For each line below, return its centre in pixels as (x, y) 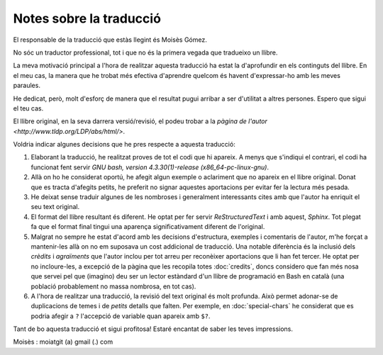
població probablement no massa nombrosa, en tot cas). (113, 286)
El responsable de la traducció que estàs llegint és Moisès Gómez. (110, 40)
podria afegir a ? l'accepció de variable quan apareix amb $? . (121, 316)
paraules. (27, 86)
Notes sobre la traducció (87, 18)
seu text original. (55, 207)
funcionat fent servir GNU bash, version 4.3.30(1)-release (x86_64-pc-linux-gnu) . (150, 167)
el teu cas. (28, 108)
